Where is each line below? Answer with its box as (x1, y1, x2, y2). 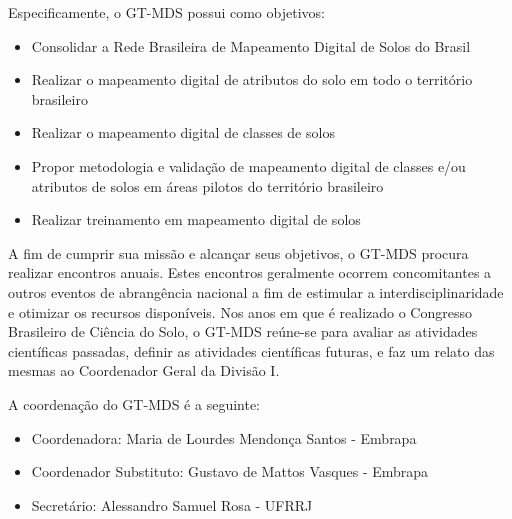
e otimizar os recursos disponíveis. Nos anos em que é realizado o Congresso (8, 301, 472, 322)
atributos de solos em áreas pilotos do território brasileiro (31, 175, 384, 196)
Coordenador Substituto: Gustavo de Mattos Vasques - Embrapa (31, 461, 429, 482)
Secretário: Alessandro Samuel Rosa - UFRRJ (31, 494, 313, 515)
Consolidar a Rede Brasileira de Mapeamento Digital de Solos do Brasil (31, 35, 471, 56)
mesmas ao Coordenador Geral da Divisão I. (8, 360, 280, 381)
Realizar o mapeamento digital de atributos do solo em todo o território (31, 69, 473, 90)
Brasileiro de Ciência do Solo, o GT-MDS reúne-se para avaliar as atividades (8, 321, 478, 342)
